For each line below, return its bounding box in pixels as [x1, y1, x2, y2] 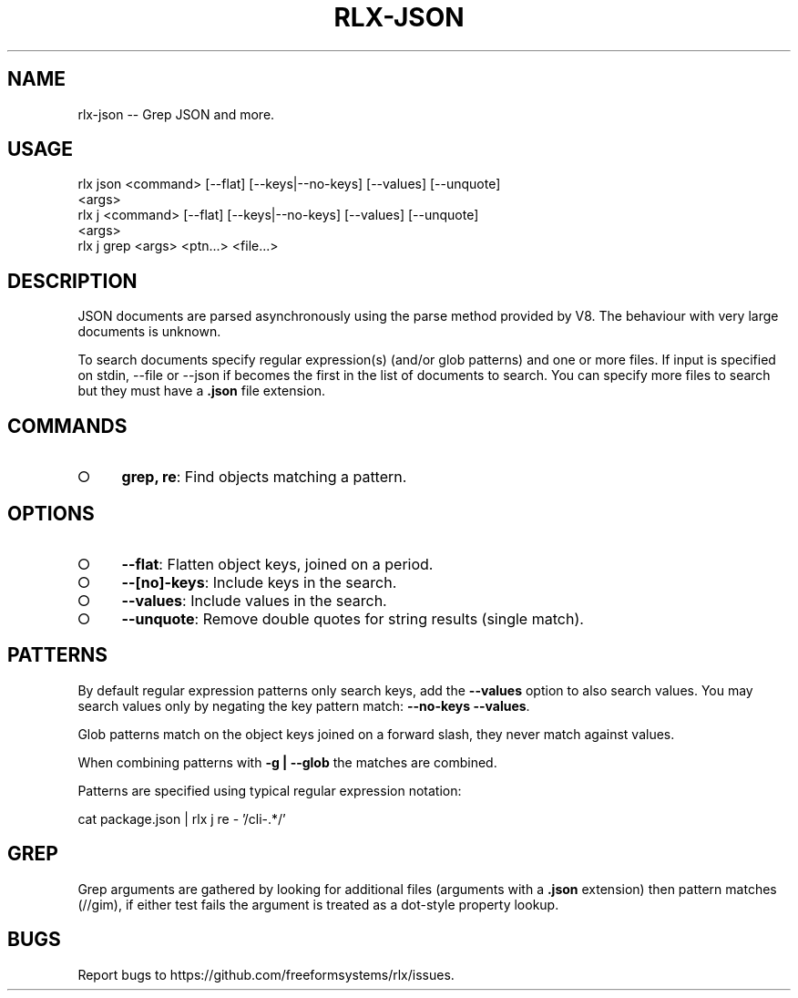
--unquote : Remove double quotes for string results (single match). [121, 609, 584, 628]
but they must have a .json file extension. [77, 383, 325, 399]
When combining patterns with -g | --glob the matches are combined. [77, 754, 497, 770]
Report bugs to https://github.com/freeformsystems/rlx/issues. [77, 966, 455, 983]
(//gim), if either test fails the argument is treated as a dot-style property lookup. [77, 896, 559, 912]
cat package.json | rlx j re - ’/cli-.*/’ [77, 810, 286, 827]
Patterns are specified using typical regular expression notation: [77, 782, 462, 798]
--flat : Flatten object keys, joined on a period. [121, 554, 434, 573]
